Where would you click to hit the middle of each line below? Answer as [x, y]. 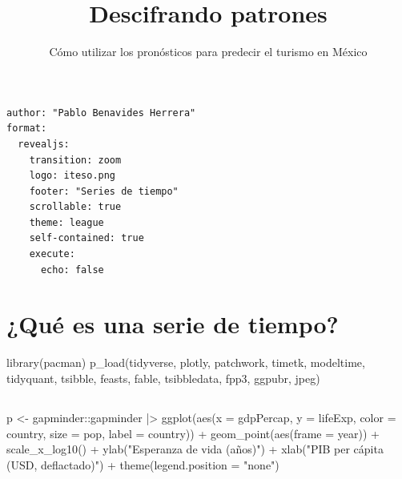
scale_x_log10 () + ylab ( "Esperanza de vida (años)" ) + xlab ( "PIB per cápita [195, 449]
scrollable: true [75, 207]
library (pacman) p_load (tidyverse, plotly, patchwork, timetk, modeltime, [186, 362]
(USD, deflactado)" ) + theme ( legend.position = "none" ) [143, 464]
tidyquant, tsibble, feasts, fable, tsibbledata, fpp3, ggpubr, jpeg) [163, 378]
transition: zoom [75, 160]
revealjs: [44, 144]
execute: [52, 254]
